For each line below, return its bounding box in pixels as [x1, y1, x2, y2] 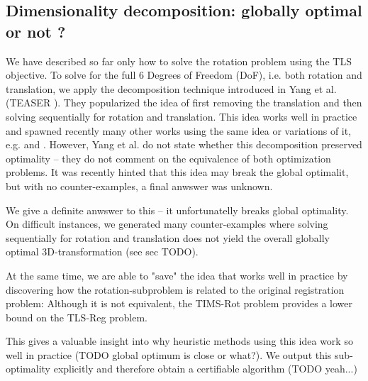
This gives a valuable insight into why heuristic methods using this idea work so [6, 333, 353, 348]
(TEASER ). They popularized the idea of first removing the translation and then [6, 95, 362, 110]
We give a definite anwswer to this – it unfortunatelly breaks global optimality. [6, 202, 349, 217]
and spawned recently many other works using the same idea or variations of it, [6, 123, 352, 138]
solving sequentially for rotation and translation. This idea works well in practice [6, 109, 357, 123]
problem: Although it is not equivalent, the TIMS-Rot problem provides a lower [6, 296, 352, 311]
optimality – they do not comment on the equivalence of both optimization [6, 150, 331, 165]
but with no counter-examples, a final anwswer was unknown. [6, 178, 273, 193]
